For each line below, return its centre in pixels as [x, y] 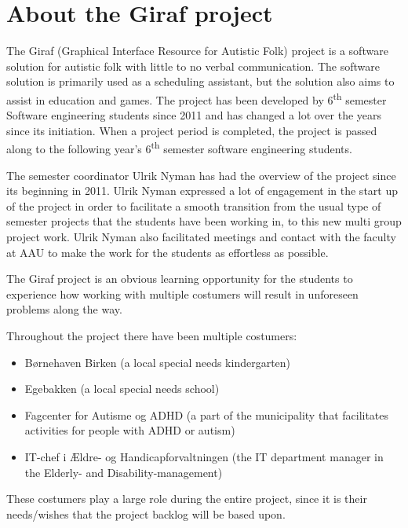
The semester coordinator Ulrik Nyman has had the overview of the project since [201, 175]
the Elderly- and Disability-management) [124, 472]
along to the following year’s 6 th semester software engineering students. [179, 147]
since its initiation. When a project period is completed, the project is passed [192, 130]
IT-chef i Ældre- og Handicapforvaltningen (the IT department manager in [204, 456]
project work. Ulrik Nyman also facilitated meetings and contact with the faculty [201, 236]
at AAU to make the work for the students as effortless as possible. [168, 252]
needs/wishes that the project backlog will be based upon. [146, 513]
